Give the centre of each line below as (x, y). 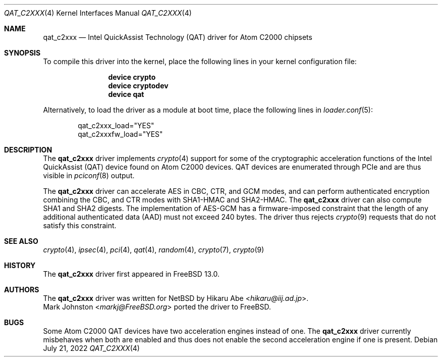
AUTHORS (22, 290)
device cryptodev (138, 86)
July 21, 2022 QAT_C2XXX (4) (91, 348)
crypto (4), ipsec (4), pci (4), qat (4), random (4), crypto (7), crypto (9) (154, 250)
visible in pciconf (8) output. (89, 175)
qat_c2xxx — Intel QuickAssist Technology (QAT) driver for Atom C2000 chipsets (178, 37)
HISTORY (20, 265)
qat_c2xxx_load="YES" (116, 125)
